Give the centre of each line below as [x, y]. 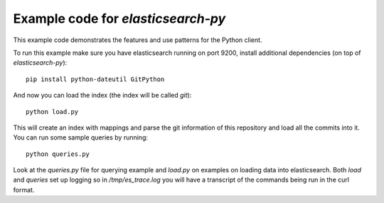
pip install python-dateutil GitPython [95, 79]
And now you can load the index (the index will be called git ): [102, 95]
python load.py [52, 111]
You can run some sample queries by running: [81, 137]
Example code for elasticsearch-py [119, 19]
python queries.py [58, 154]
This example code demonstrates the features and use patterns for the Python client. [138, 40]
